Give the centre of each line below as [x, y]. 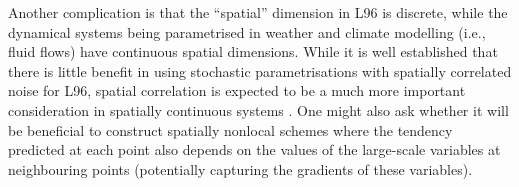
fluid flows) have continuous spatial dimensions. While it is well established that [253, 51]
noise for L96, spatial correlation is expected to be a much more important [237, 90]
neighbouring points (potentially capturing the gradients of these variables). [240, 168]
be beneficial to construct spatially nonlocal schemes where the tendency [230, 129]
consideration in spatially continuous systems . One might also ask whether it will [258, 109]
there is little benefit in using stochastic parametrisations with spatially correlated [260, 70]
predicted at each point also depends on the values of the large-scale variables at [254, 149]
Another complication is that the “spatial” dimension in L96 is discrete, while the [258, 12]
